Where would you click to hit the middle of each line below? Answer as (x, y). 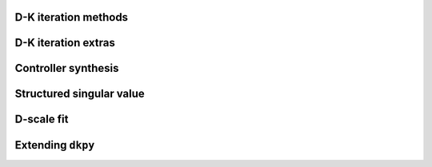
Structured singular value (80, 94)
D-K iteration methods (71, 17)
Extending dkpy (55, 145)
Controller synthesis (67, 68)
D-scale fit (42, 119)
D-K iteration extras (65, 43)
